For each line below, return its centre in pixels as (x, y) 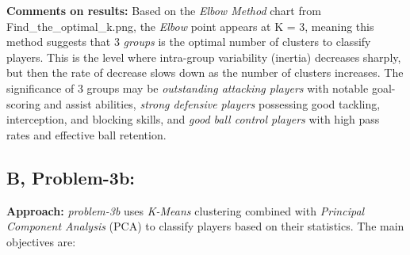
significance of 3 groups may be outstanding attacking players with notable (188, 88)
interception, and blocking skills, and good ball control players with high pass (193, 119)
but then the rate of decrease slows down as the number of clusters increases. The (205, 72)
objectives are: (41, 241)
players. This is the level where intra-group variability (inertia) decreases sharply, (204, 57)
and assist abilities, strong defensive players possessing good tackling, (212, 103)
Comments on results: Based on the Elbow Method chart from (164, 10)
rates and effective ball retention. (86, 134)
